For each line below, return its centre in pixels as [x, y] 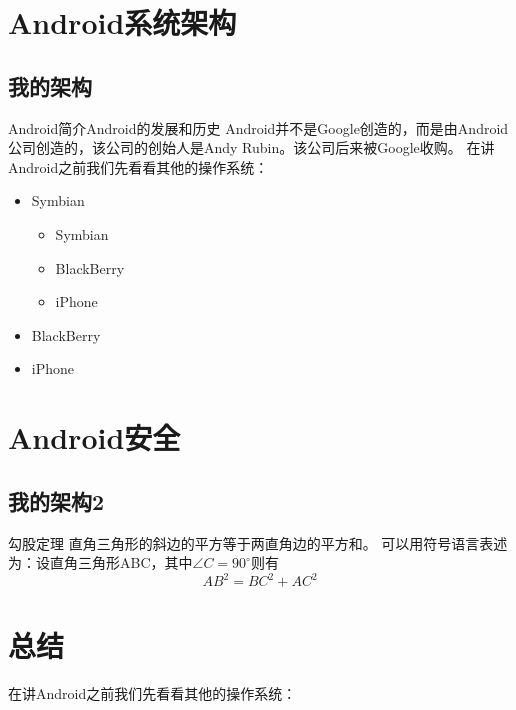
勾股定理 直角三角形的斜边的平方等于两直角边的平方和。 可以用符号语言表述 [258, 542]
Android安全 [94, 437]
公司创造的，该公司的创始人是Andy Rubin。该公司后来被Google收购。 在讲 [251, 147]
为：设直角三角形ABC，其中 [100, 562]
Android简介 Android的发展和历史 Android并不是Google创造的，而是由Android [258, 127]
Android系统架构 [122, 22]
